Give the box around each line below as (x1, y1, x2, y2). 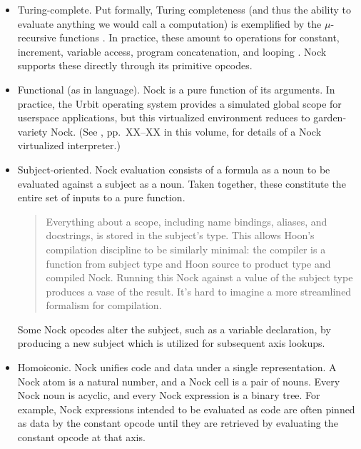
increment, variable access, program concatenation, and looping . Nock (17, 44, 327, 59)
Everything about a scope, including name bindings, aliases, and (46, 213, 327, 228)
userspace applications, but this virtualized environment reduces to (17, 110, 310, 125)
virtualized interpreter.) (17, 138, 121, 153)
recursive (17, 30, 56, 45)
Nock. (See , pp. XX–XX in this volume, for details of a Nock (51, 123, 322, 138)
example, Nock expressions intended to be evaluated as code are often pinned (17, 401, 355, 416)
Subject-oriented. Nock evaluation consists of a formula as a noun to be (17, 161, 330, 176)
